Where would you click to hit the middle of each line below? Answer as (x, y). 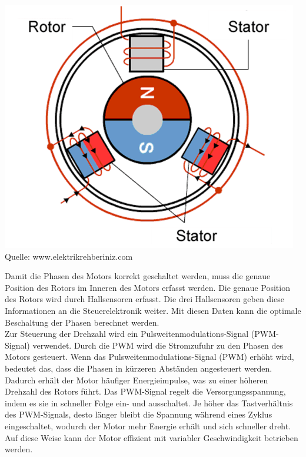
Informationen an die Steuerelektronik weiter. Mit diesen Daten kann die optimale (153, 310)
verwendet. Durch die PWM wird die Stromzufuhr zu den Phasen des (158, 345)
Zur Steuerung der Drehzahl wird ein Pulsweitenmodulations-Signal (127, 334)
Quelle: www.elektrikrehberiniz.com (69, 256)
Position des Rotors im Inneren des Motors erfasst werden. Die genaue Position (147, 287)
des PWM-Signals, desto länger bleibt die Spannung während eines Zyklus (139, 414)
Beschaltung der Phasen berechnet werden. (82, 322)
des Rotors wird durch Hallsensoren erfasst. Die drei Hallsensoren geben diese (144, 299)
